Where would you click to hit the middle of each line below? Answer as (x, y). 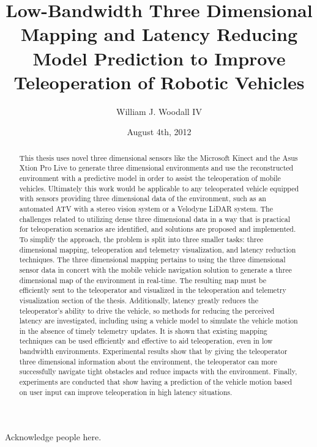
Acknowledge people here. (53, 437)
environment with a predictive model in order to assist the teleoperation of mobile (150, 178)
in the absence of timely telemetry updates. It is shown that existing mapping (143, 331)
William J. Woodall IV (159, 111)
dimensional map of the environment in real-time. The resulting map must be (143, 280)
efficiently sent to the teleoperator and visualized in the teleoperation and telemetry (153, 290)
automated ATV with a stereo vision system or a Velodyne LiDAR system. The (146, 208)
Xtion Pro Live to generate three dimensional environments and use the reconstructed (156, 168)
